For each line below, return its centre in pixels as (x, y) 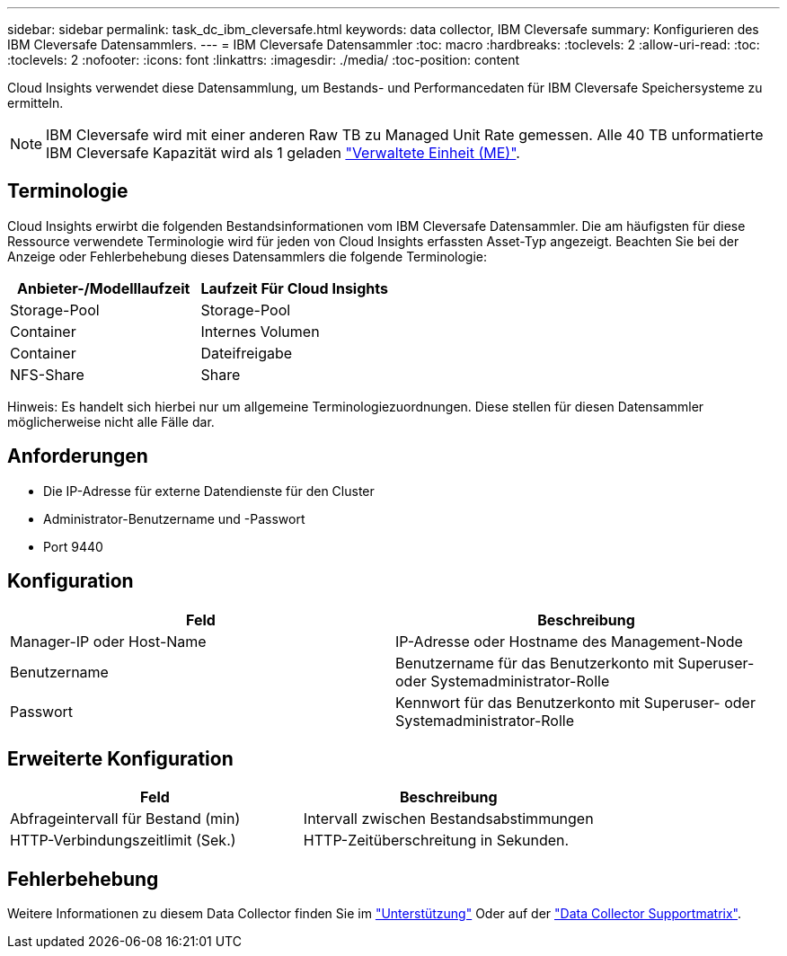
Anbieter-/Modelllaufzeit (104, 288)
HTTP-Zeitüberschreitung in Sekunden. (436, 841)
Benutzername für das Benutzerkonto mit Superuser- (575, 663)
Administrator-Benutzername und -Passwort (174, 518)
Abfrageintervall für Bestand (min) (125, 819)
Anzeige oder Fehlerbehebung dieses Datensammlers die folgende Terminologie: (248, 256)
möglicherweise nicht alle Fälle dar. (111, 421)
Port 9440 (73, 546)
